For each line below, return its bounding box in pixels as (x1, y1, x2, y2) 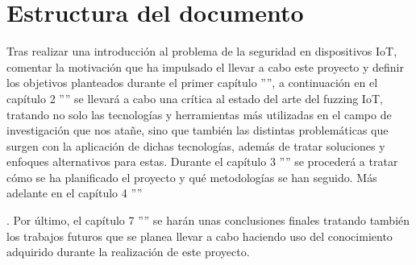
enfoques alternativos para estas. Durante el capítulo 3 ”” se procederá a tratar (6, 153, 398, 170)
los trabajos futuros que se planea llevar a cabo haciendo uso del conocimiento (6, 227, 393, 244)
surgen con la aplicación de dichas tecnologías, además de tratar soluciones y (6, 137, 385, 154)
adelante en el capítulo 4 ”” (6, 184, 143, 201)
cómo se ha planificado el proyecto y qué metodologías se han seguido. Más (6, 168, 377, 185)
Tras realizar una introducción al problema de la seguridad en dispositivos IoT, (6, 43, 397, 60)
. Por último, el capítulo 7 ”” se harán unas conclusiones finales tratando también (6, 212, 410, 229)
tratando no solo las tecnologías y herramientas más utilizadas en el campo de (6, 106, 392, 122)
